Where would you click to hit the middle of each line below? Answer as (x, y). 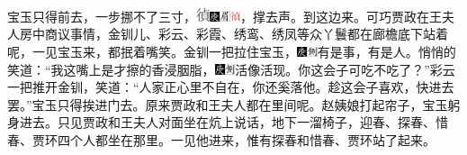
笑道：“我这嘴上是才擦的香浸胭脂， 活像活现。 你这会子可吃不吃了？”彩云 (231, 69)
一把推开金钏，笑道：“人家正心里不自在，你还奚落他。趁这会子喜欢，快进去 (231, 87)
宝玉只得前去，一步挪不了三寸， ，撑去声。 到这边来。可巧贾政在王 (225, 16)
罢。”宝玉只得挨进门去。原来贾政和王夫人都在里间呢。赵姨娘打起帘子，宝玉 (228, 104)
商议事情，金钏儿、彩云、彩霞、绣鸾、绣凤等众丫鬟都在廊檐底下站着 (246, 34)
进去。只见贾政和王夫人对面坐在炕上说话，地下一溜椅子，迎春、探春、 (227, 122)
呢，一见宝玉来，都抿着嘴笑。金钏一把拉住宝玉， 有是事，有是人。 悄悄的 (232, 52)
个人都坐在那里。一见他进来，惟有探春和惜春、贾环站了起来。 (252, 139)
